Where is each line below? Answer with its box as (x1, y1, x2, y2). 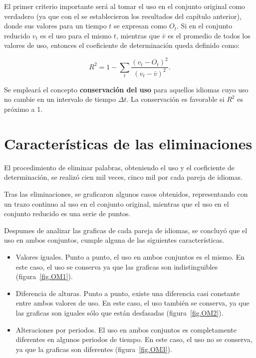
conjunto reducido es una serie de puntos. (4, 208, 131, 219)
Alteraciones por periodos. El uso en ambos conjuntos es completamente (15, 324, 237, 335)
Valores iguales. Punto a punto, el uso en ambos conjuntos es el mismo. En (15, 251, 245, 262)
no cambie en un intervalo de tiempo (4, 94, 116, 104)
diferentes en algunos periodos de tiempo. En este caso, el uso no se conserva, (15, 334, 253, 345)
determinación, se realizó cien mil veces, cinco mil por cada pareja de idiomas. (4, 172, 243, 182)
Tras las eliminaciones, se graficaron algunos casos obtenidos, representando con (4, 188, 248, 199)
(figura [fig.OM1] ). (15, 271, 73, 282)
